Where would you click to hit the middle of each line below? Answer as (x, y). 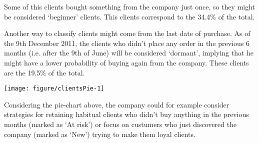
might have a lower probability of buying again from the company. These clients (126, 62)
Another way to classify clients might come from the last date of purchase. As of (127, 33)
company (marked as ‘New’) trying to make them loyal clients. (100, 134)
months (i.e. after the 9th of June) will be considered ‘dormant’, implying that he (129, 53)
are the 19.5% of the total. (44, 72)
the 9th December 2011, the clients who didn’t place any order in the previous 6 (127, 43)
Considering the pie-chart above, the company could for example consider (117, 104)
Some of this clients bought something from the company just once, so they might (130, 6)
